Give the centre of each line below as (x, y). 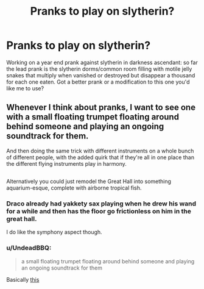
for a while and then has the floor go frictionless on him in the (99, 212)
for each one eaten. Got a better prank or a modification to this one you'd (98, 82)
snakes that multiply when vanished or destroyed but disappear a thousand (101, 75)
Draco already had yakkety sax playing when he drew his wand (101, 204)
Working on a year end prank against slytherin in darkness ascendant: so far (102, 62)
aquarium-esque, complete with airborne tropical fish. (74, 188)
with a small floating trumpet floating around (93, 117)
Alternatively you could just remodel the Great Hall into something (89, 182)
